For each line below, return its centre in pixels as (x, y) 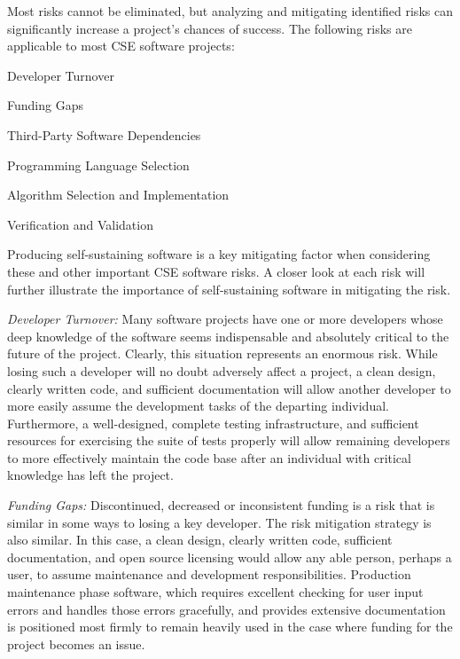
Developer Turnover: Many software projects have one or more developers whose (225, 319)
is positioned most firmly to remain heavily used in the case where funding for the (230, 627)
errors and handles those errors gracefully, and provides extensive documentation (226, 609)
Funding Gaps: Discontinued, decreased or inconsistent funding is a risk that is (221, 505)
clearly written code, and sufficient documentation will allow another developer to (229, 388)
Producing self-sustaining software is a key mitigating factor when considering (219, 254)
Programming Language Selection (98, 165)
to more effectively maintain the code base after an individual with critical (209, 457)
